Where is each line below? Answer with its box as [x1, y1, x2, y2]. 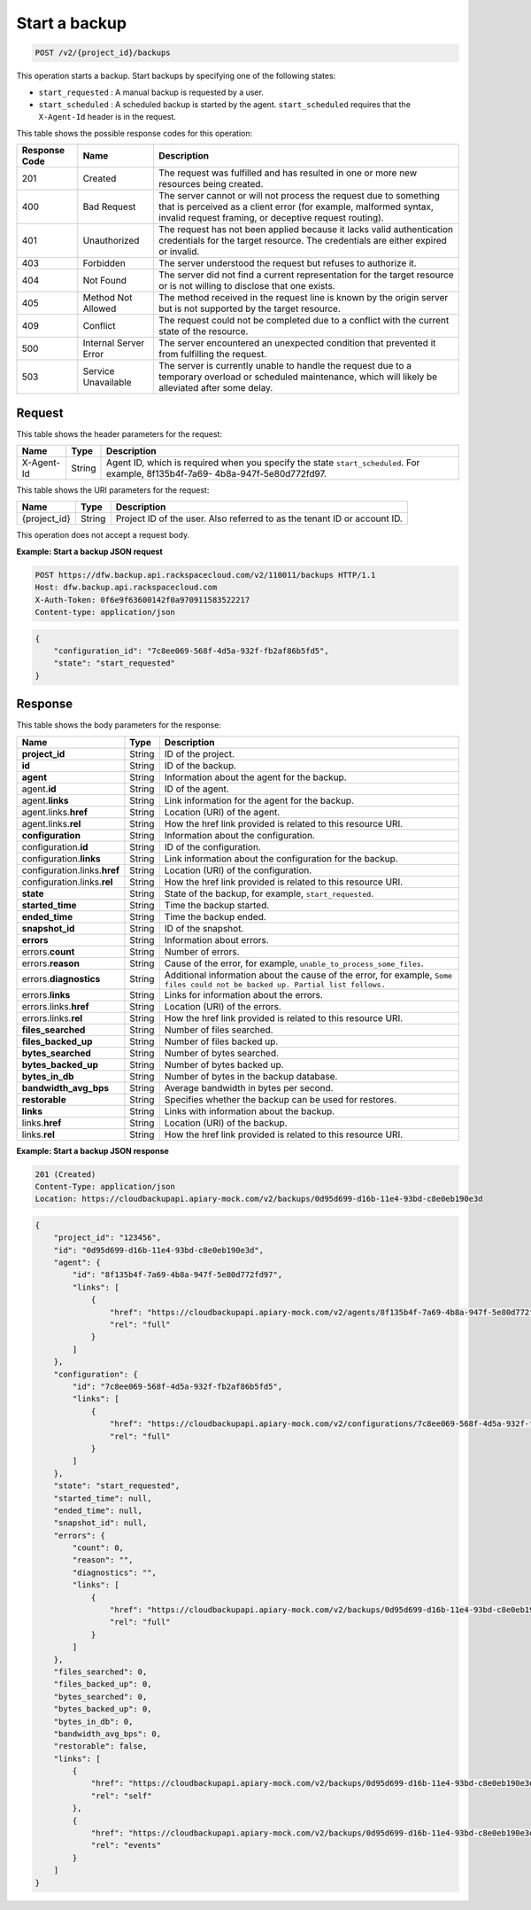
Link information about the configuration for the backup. [164, 852, 398, 864]
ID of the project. [164, 747, 235, 760]
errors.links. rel [21, 1011, 83, 1024]
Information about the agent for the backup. [164, 771, 347, 783]
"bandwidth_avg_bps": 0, [53, 1728, 162, 1739]
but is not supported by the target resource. [158, 302, 341, 315]
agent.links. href [21, 806, 88, 818]
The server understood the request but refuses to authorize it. [158, 257, 417, 269]
